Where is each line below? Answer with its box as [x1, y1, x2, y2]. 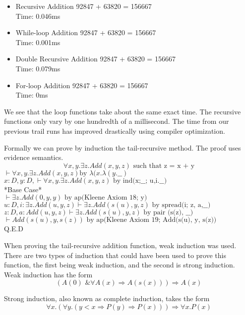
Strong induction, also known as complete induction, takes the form [4, 293, 210, 304]
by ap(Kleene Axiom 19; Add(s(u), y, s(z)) [86, 216, 217, 224]
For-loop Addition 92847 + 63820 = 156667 [15, 80, 148, 90]
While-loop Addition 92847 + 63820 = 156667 [15, 27, 156, 38]
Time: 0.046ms [15, 10, 61, 21]
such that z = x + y [133, 162, 195, 169]
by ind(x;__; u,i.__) [113, 177, 167, 184]
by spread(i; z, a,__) [152, 202, 211, 209]
